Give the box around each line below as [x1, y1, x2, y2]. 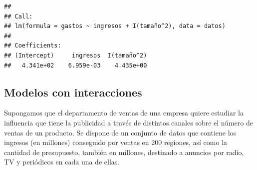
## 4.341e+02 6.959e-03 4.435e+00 [4, 61, 147, 69]
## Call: [4, 12, 33, 20]
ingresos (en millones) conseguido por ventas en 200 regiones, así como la [4, 137, 228, 147]
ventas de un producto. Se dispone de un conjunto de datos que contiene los [4, 127, 237, 137]
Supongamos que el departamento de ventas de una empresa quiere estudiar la [4, 107, 244, 118]
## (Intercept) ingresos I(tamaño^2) [4, 51, 147, 59]
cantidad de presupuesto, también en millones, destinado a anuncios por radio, [4, 146, 244, 157]
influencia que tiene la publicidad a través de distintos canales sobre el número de [4, 117, 254, 127]
